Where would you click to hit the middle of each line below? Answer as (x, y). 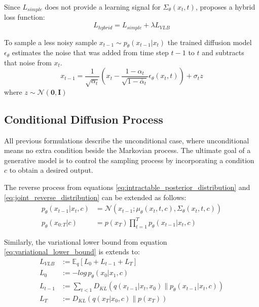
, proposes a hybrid (225, 7)
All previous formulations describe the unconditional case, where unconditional (127, 140)
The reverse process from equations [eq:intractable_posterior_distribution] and (127, 187)
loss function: (25, 17)
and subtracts (223, 52)
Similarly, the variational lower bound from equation (86, 241)
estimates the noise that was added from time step (90, 52)
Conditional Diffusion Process (84, 119)
